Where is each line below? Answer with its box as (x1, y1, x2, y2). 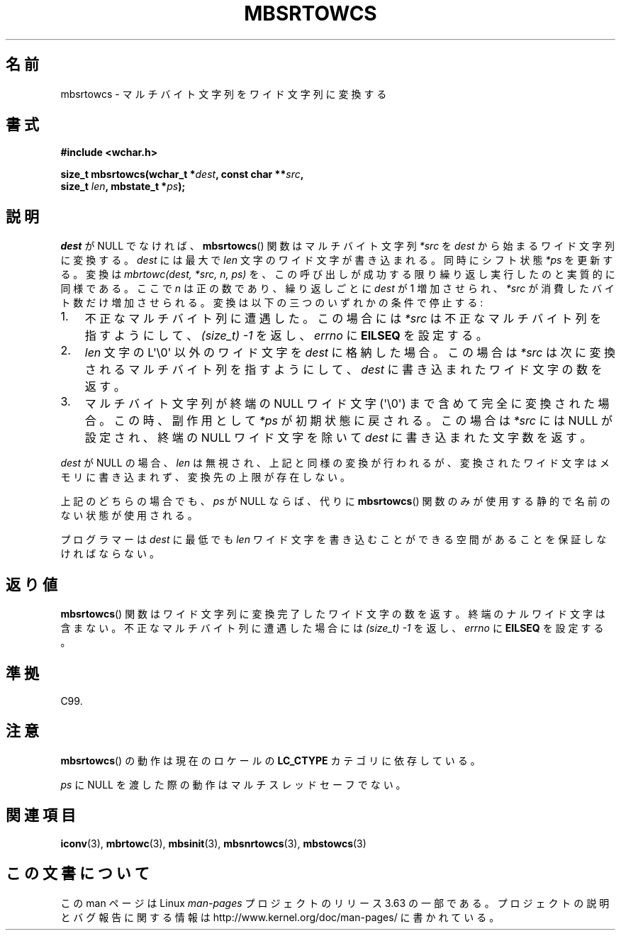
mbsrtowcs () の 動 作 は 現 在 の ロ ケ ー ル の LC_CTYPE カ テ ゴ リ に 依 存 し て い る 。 (60, 754, 481, 767)
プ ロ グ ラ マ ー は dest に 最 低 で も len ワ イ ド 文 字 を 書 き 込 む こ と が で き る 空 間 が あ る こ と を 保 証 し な (60, 533, 607, 546)
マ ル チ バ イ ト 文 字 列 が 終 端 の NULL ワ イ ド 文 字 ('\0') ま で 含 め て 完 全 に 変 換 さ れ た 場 (84, 396, 610, 411)
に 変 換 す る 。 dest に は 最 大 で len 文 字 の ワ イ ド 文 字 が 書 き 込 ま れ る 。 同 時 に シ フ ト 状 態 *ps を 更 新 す (60, 254, 613, 267)
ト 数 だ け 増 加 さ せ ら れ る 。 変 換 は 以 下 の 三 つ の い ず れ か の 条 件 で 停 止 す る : (60, 296, 483, 309)
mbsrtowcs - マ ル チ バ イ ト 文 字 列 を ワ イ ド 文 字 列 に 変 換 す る (60, 87, 387, 100)
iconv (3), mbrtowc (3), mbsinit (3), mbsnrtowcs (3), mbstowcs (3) (60, 837, 367, 849)
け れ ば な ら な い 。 (60, 547, 160, 560)
